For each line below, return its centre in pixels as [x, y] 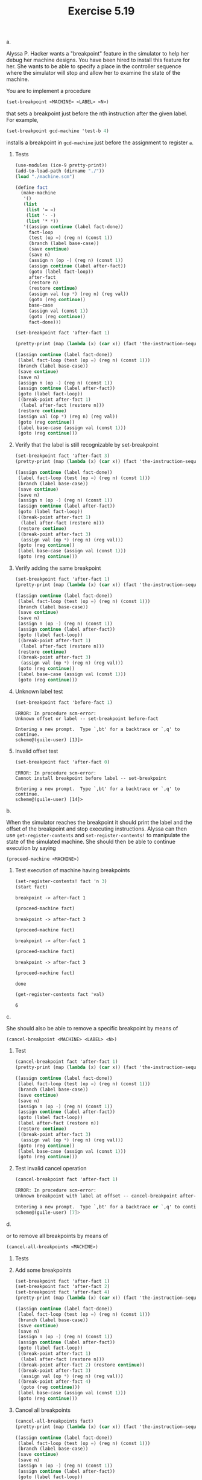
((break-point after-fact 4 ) [55, 1382]
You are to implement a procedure [49, 91]
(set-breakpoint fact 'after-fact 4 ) [62, 1292]
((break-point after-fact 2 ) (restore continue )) [81, 1365]
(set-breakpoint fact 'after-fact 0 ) [62, 762]
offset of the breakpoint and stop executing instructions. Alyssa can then [97, 829]
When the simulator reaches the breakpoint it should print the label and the [99, 822]
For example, [23, 120]
